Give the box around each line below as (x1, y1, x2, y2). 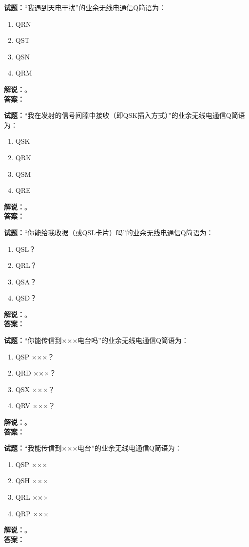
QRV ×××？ (15, 400, 56, 411)
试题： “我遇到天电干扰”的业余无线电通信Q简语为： (4, 2, 166, 12)
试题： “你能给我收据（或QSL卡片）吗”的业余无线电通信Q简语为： (4, 227, 213, 237)
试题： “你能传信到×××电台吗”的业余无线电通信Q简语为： (4, 335, 189, 345)
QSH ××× (15, 475, 48, 486)
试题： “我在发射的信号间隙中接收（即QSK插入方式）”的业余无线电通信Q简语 (4, 110, 245, 120)
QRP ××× (15, 508, 49, 518)
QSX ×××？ (15, 384, 55, 394)
